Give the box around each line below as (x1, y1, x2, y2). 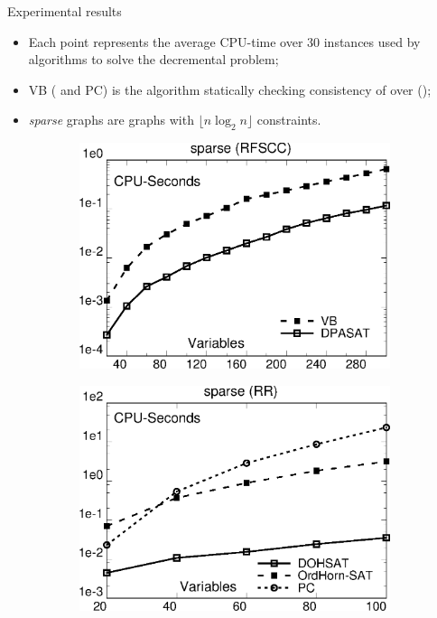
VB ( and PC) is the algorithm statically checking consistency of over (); (28, 80, 432, 98)
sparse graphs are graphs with (28, 110, 194, 129)
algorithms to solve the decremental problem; (28, 50, 279, 69)
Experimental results (7, 2, 122, 20)
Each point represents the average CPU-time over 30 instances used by (28, 32, 421, 51)
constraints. (256, 110, 321, 129)
